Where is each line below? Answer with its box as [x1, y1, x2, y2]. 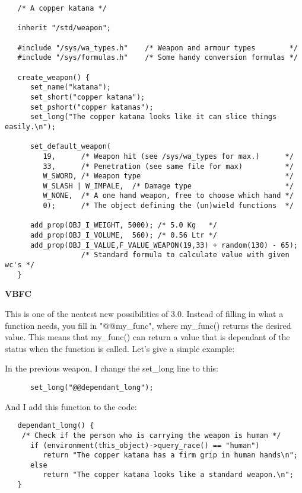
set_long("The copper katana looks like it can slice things [30, 113, 277, 121]
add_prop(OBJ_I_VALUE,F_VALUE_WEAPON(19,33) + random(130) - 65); [30, 241, 298, 249]
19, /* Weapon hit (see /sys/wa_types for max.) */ [43, 152, 294, 161]
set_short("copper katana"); [30, 92, 145, 101]
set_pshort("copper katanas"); [30, 103, 154, 111]
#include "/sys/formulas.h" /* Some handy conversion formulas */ [17, 53, 298, 62]
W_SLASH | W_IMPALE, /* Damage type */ [43, 181, 294, 190]
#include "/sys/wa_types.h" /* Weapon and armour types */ [17, 43, 298, 52]
